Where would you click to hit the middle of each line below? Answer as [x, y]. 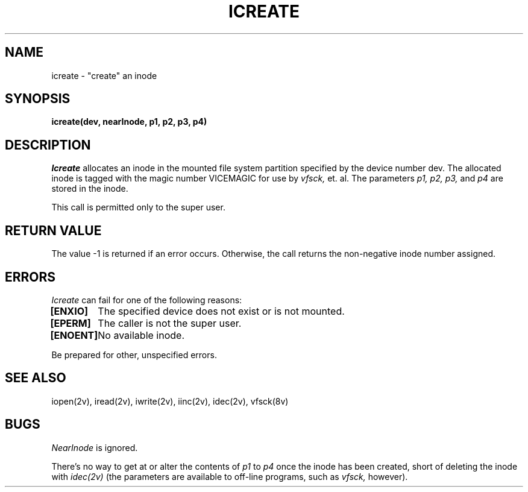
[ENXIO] [69, 311]
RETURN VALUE [53, 230]
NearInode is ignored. [95, 447]
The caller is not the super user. [170, 323]
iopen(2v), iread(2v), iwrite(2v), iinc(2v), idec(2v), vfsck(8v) [170, 401]
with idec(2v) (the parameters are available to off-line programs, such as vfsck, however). [230, 476]
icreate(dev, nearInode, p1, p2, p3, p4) [129, 122]
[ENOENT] [74, 335]
